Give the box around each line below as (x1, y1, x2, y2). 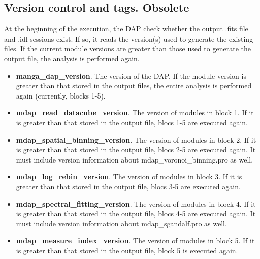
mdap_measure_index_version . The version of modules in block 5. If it (16, 235, 255, 246)
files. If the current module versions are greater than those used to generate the (4, 43, 251, 54)
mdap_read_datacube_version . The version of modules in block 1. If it (16, 107, 254, 118)
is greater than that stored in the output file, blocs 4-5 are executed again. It (16, 208, 256, 219)
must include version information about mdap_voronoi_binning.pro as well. (16, 154, 253, 165)
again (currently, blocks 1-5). (16, 90, 106, 101)
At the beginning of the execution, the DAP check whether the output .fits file (4, 23, 248, 34)
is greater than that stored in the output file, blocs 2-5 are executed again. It (16, 144, 256, 155)
